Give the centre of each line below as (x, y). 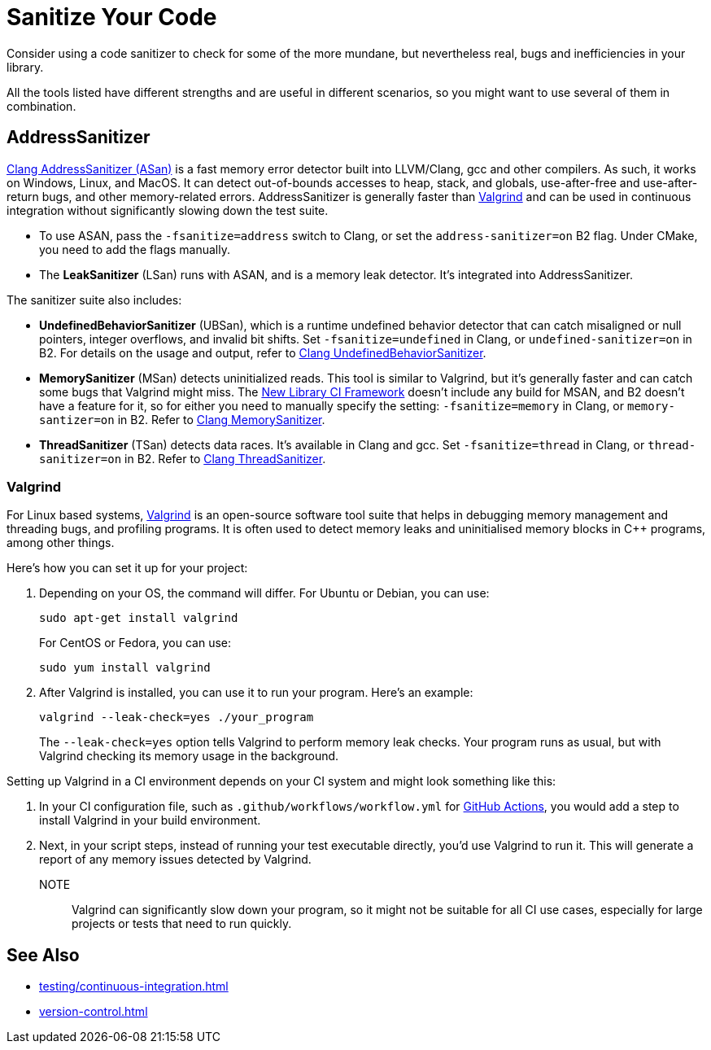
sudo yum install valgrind (125, 668)
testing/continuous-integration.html (134, 987)
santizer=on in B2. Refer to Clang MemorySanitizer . (182, 419)
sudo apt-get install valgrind (139, 618)
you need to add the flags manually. (135, 249)
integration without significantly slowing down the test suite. (168, 210)
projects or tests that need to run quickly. (182, 924)
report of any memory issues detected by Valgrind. (175, 860)
